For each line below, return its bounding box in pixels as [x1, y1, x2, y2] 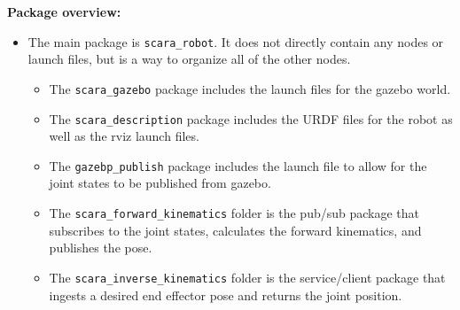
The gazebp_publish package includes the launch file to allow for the [49, 156, 427, 174]
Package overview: [7, 3, 121, 20]
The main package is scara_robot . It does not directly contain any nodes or [27, 32, 444, 50]
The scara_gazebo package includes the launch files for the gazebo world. [49, 79, 451, 97]
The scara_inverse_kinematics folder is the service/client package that [49, 267, 446, 286]
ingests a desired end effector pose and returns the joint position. [49, 285, 402, 304]
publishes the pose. [49, 238, 152, 257]
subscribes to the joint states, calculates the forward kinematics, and [49, 221, 422, 239]
